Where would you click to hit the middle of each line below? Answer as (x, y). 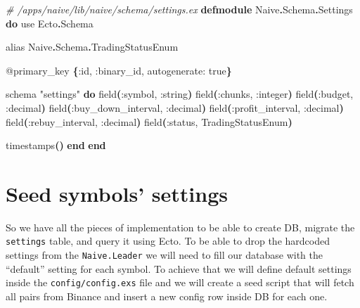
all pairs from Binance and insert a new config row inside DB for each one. (167, 296)
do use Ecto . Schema (50, 23)
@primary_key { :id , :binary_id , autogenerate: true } (119, 70)
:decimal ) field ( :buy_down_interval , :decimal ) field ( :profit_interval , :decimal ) (175, 107)
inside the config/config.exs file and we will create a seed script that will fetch (180, 282)
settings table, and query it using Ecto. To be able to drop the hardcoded (168, 241)
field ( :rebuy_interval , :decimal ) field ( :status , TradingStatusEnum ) (149, 121)
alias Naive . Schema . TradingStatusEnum (92, 47)
